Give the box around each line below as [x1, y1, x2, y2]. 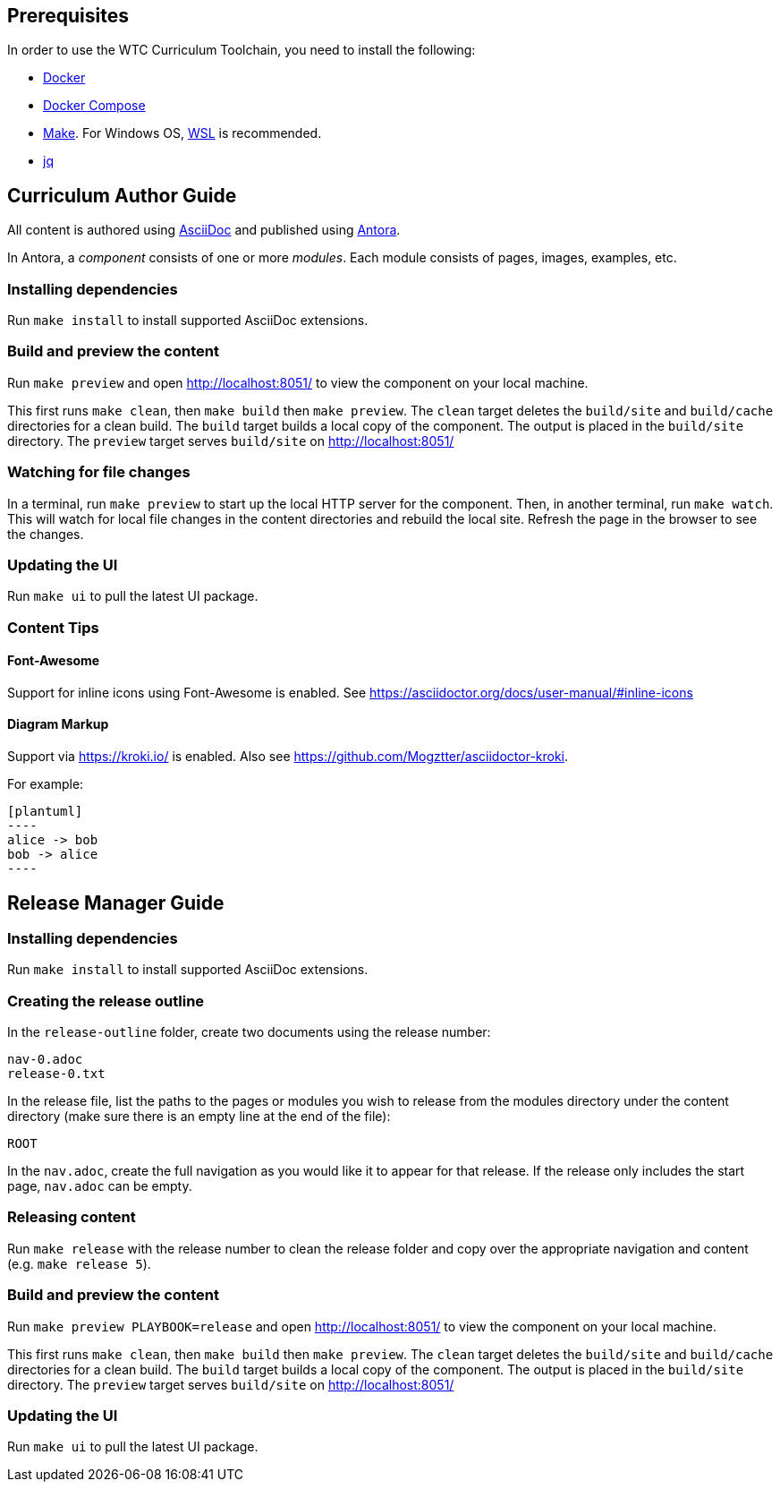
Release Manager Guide [7, 891, 225, 914]
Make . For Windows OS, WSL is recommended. [43, 125, 322, 141]
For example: [7, 776, 84, 792]
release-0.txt [7, 1066, 106, 1082]
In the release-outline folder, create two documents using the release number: [7, 1024, 491, 1040]
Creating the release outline [7, 991, 205, 1010]
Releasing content [7, 1208, 136, 1227]
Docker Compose [43, 98, 146, 114]
